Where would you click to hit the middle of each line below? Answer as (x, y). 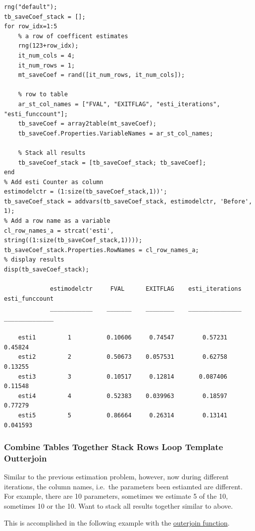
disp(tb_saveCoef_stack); (47, 270)
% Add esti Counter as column (54, 182)
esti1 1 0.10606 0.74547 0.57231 (123, 338)
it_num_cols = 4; (47, 55)
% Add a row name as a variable (57, 221)
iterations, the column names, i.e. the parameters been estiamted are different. (123, 486)
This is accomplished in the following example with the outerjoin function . (117, 522)
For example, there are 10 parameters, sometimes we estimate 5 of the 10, (116, 496)
